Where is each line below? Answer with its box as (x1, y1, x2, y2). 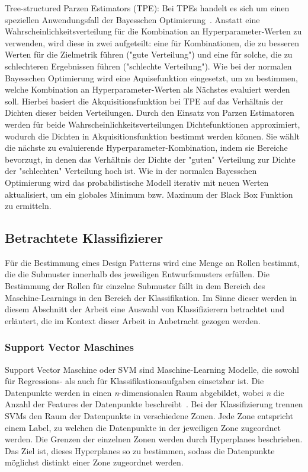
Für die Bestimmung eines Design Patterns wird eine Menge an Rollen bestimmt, (5, 256, 300, 268)
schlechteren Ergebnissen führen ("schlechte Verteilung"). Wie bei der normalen (5, 59, 292, 72)
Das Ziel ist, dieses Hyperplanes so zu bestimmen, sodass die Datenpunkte (5, 444, 275, 457)
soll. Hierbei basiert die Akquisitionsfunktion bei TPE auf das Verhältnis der (5, 94, 284, 107)
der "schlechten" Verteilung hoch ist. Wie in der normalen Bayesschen (5, 164, 257, 177)
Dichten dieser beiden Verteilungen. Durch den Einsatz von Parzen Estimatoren (5, 106, 294, 119)
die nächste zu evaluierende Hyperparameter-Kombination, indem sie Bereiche (5, 141, 288, 154)
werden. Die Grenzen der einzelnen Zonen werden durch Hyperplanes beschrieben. (5, 433, 303, 445)
